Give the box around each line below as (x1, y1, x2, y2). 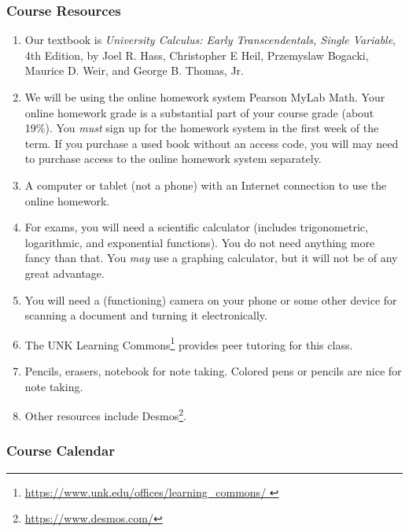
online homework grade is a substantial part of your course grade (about (24, 104, 374, 120)
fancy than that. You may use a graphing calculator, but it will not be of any (24, 249, 398, 266)
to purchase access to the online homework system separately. (24, 150, 322, 167)
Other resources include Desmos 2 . (24, 405, 186, 423)
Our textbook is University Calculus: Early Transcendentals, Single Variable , (24, 31, 396, 48)
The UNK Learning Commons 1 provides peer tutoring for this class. (24, 334, 353, 353)
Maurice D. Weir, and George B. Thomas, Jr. (24, 62, 244, 79)
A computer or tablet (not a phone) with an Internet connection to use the (24, 176, 387, 193)
